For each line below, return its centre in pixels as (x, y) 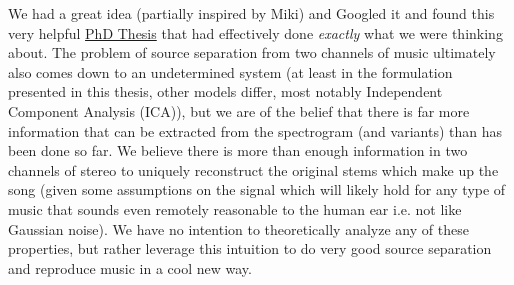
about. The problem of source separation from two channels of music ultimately (252, 52)
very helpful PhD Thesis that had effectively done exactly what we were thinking (255, 32)
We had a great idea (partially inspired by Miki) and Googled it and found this (251, 13)
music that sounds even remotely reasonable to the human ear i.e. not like (235, 208)
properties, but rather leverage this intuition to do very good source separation (250, 248)
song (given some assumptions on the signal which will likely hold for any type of (257, 189)
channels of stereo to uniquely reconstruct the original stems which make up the (253, 169)
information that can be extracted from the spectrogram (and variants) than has (255, 130)
